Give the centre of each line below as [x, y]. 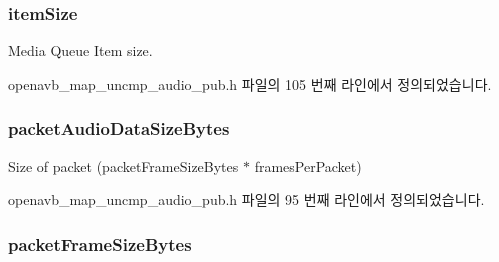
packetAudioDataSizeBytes [119, 128]
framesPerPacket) [308, 165]
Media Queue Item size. [80, 50]
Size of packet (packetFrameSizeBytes [123, 165]
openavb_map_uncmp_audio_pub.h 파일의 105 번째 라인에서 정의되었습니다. [250, 83]
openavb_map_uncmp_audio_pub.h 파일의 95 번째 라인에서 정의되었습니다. [246, 199]
